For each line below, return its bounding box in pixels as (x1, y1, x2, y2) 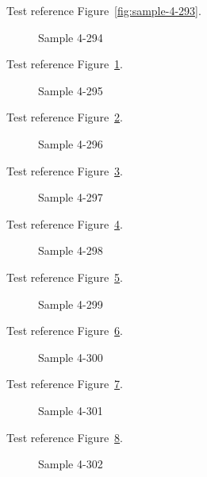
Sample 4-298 (38, 242, 103, 259)
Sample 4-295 (38, 82, 103, 98)
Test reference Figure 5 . (6, 268, 123, 285)
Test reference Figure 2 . (6, 109, 123, 125)
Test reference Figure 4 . (6, 215, 123, 232)
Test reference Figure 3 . (6, 162, 123, 179)
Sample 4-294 (38, 29, 103, 45)
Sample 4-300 (38, 348, 103, 365)
